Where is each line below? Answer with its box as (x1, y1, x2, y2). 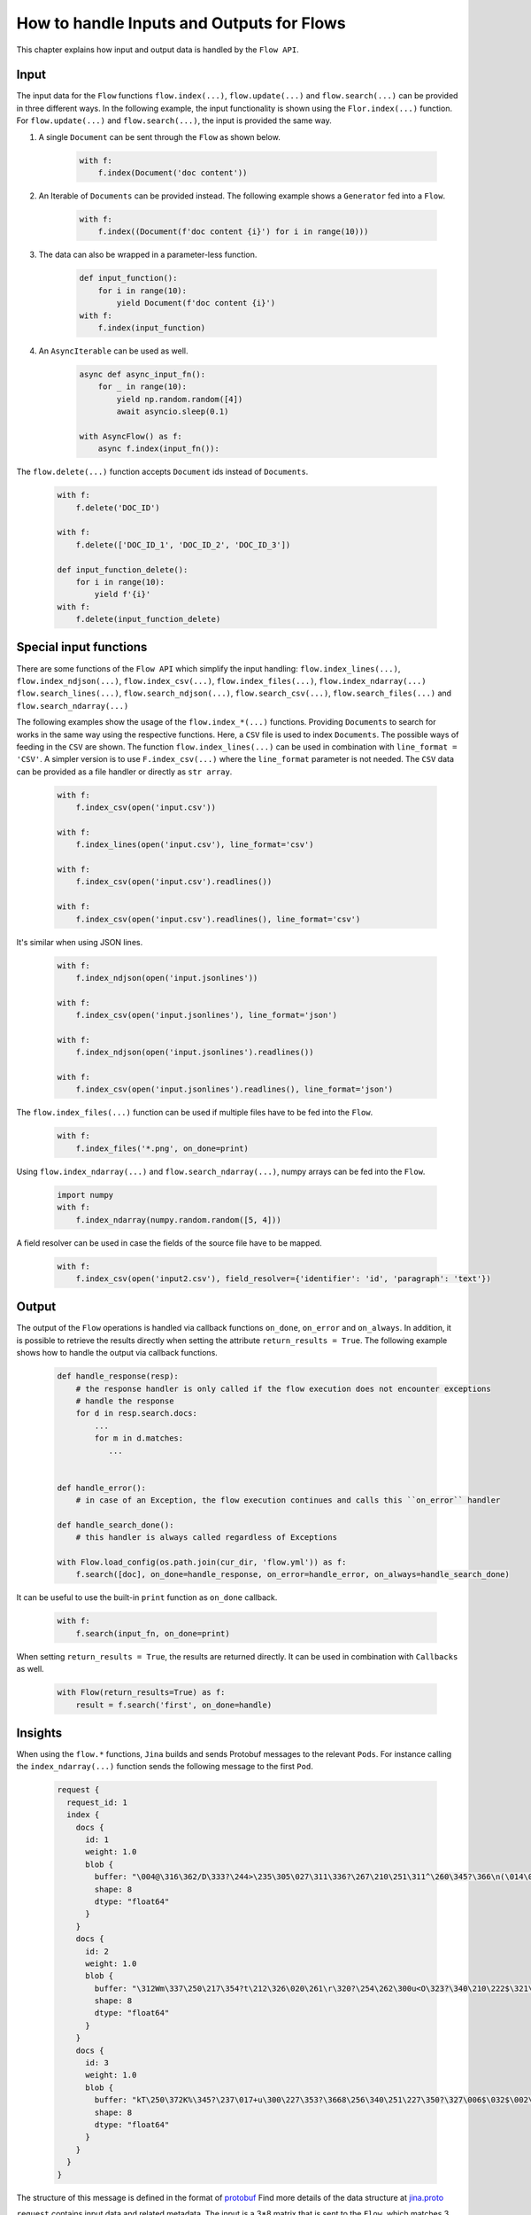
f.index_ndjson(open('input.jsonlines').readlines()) (75, 1047, 314, 1058)
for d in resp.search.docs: (75, 1409, 198, 1418)
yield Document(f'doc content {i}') (116, 298, 276, 308)
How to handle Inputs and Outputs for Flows (16, 13, 347, 33)
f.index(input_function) (97, 323, 206, 332)
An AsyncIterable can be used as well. (38, 346, 189, 356)
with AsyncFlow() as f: (79, 431, 183, 441)
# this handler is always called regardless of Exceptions (75, 1533, 338, 1543)
